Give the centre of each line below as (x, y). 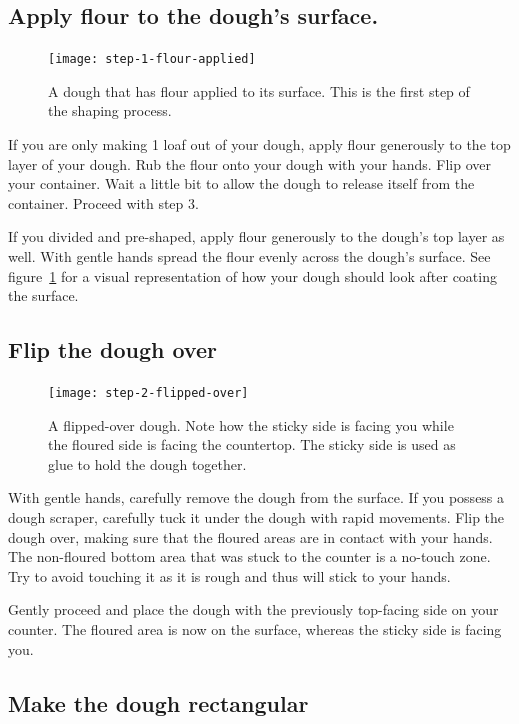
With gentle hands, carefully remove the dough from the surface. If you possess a (256, 497)
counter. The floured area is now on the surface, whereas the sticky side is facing (255, 629)
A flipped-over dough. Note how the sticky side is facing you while (251, 424)
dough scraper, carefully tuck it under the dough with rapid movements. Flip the (256, 517)
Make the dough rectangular (158, 702)
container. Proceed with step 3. (103, 202)
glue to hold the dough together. (147, 463)
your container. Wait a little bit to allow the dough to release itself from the (241, 183)
